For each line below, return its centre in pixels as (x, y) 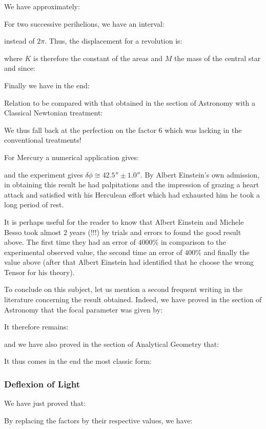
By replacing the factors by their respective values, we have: (98, 420)
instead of (19, 41)
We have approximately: (42, 6)
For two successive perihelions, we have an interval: (84, 23)
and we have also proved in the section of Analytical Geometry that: (112, 344)
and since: (20, 68)
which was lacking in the (203, 130)
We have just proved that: (45, 403)
